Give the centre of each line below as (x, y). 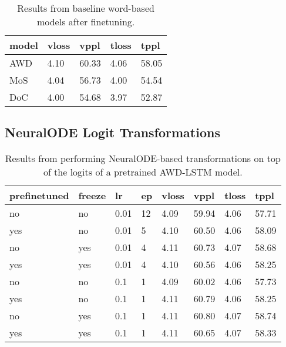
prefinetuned (39, 196)
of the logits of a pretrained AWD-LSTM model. (143, 172)
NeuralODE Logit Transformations (112, 132)
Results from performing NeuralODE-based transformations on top (143, 158)
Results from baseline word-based (86, 8)
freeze (92, 196)
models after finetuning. (86, 22)
